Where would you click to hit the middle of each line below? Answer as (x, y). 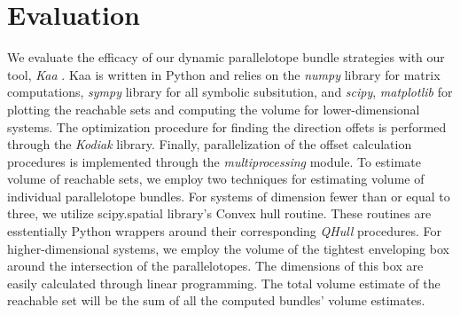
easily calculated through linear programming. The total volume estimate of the (224, 283)
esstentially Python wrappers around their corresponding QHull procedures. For (224, 231)
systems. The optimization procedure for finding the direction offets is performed (227, 126)
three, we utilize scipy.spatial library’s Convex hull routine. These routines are (219, 213)
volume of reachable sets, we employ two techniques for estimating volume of (216, 179)
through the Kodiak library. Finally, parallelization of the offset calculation (210, 144)
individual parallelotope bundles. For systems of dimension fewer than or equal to (229, 196)
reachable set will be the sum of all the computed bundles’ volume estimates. (216, 300)
